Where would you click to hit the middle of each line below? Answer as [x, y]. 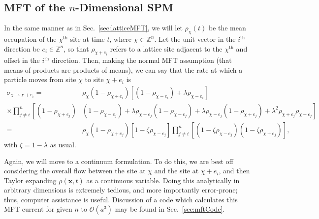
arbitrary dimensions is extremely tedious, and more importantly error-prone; [121, 190]
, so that [76, 48]
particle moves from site [40, 79]
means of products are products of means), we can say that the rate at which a [123, 69]
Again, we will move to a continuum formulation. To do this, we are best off [119, 161]
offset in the [22, 60]
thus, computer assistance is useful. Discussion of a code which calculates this [121, 199]
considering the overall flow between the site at [75, 171]
